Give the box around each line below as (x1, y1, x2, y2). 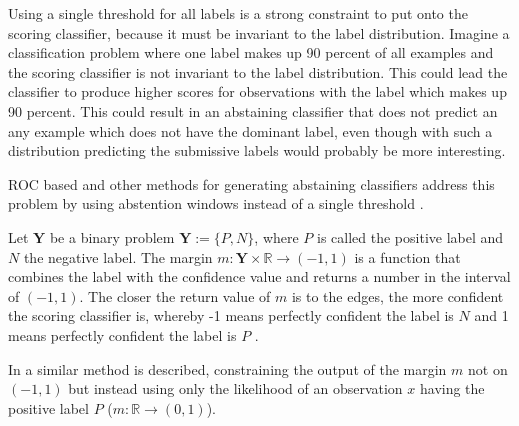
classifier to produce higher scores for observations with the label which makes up (8, 81, 507, 102)
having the (419, 378, 485, 399)
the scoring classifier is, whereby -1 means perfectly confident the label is (8, 305, 454, 326)
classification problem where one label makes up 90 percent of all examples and (8, 42, 494, 63)
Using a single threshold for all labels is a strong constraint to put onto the (8, 3, 468, 23)
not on (468, 358, 508, 379)
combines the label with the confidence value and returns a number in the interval (8, 266, 511, 287)
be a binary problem (49, 226, 175, 247)
